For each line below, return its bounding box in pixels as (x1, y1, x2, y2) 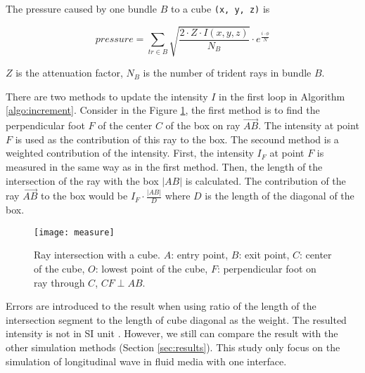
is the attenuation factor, (15, 65, 123, 80)
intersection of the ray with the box (6, 173, 159, 188)
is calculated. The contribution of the (185, 173, 346, 188)
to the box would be (40, 188, 128, 203)
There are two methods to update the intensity (6, 89, 208, 103)
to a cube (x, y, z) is (170, 1, 270, 15)
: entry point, (171, 247, 229, 262)
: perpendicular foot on (217, 261, 316, 276)
